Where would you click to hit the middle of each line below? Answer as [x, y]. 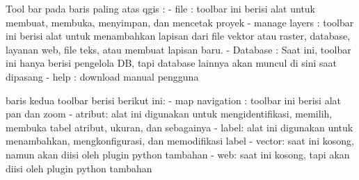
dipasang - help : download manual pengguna [102, 76]
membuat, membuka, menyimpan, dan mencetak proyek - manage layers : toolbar [180, 22]
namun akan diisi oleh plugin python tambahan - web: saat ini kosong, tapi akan [178, 154]
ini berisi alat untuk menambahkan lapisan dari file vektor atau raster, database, [178, 36]
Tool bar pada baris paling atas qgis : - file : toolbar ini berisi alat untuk [161, 8]
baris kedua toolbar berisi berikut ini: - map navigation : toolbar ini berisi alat [173, 100]
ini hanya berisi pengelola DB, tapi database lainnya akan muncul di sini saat [171, 63]
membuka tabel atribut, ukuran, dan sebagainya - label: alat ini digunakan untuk [179, 127]
